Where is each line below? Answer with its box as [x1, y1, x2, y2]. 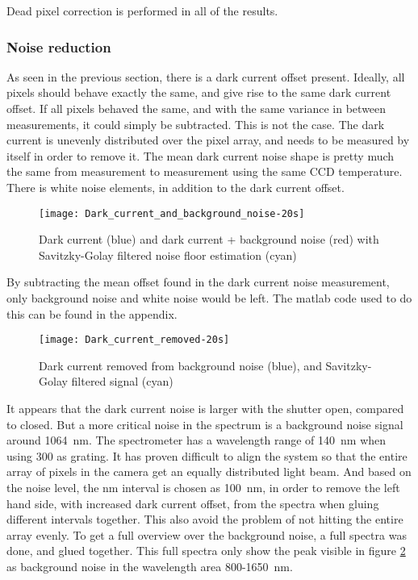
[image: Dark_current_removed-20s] [39, 334, 230, 346]
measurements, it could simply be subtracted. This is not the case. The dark [6, 115, 385, 132]
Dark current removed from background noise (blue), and [39, 357, 322, 373]
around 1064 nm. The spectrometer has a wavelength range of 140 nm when [6, 432, 387, 449]
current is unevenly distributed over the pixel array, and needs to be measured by [6, 131, 410, 148]
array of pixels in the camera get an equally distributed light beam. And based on [6, 463, 412, 480]
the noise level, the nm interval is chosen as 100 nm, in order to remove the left [6, 479, 400, 495]
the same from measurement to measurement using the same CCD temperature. [6, 163, 403, 180]
